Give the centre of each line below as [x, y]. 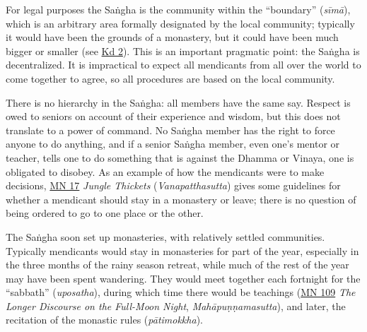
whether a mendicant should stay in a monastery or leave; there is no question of [181, 199]
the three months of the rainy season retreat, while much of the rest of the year [177, 265]
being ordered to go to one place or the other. [105, 213]
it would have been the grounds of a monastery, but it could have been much [172, 37]
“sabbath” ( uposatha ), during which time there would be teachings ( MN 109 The [181, 292]
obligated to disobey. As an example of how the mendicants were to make [165, 171]
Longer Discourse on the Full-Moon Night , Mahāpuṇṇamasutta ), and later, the [176, 306]
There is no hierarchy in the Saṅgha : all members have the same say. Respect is [178, 102]
